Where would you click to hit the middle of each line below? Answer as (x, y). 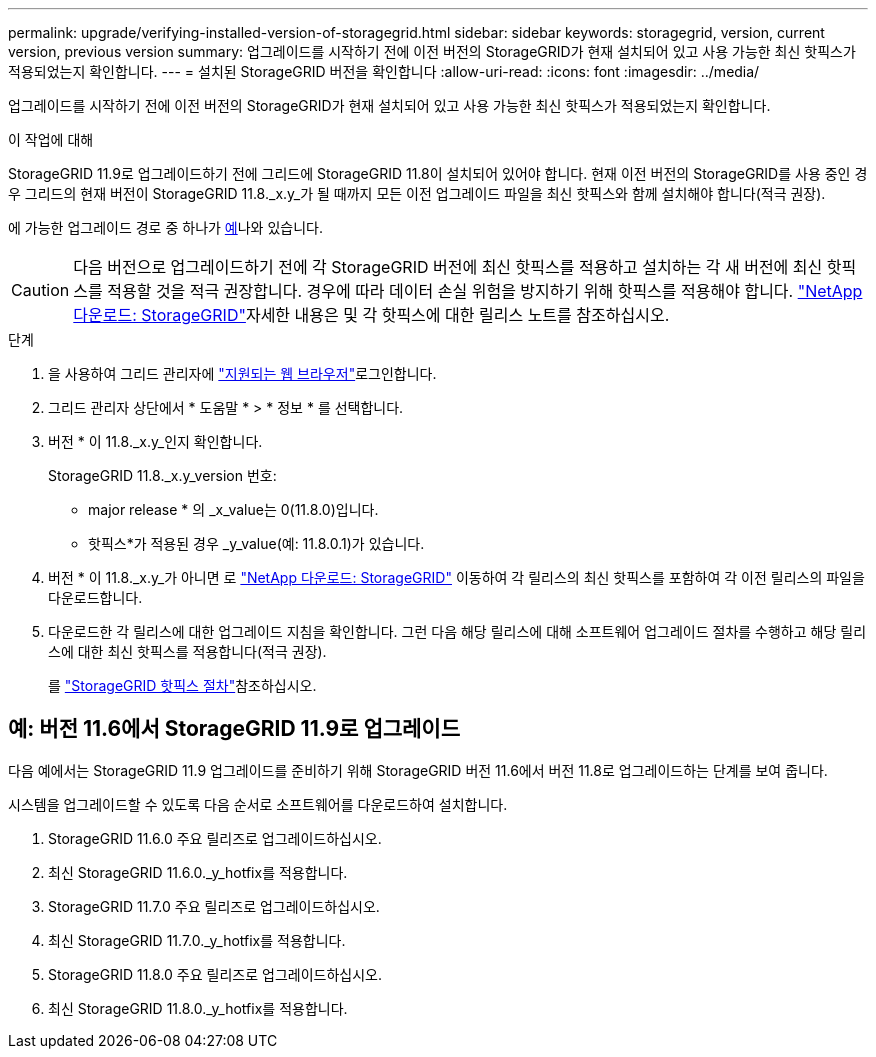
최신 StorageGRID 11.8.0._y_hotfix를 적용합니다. (198, 1008)
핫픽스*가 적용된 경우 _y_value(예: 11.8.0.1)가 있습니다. (256, 543)
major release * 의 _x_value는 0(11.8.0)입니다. (233, 509)
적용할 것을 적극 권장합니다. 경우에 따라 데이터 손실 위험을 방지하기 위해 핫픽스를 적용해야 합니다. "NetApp (485, 291)
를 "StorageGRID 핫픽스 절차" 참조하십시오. (182, 685)
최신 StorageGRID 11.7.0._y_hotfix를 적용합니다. (197, 940)
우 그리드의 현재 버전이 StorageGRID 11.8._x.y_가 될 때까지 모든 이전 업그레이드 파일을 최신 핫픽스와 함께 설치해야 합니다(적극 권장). (417, 193)
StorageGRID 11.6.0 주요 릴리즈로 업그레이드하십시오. (215, 838)
